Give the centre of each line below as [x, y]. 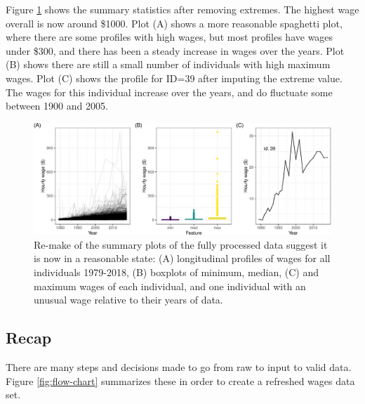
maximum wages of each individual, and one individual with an [170, 286]
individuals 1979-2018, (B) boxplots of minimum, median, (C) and [176, 272]
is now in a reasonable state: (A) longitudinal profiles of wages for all [182, 258]
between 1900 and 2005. [57, 106]
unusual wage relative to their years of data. [128, 300]
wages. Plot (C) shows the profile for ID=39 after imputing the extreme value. [174, 78]
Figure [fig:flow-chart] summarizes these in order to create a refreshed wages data [180, 380]
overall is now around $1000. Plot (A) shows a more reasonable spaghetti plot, [174, 23]
